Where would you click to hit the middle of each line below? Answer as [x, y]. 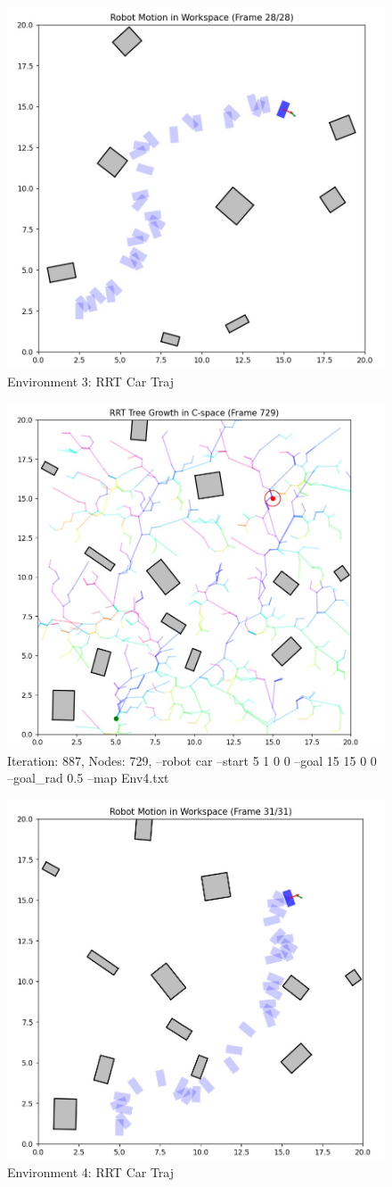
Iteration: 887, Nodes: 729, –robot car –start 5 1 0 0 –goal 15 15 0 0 [192, 760]
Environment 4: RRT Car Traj [90, 1171]
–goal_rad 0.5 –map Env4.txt [88, 778]
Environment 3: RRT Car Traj [90, 381]
